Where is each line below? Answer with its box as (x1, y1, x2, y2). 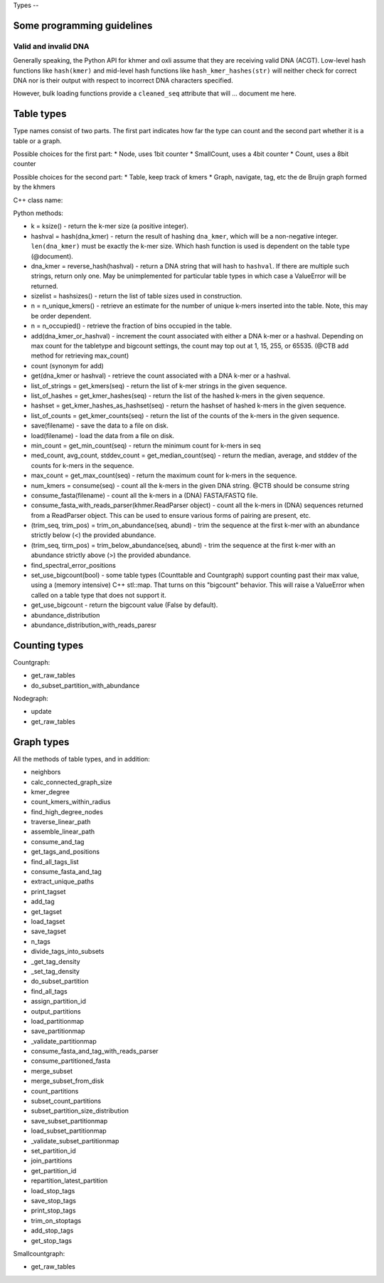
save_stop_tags (31, 1196, 76, 1205)
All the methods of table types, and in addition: (13, 754, 151, 763)
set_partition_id (31, 1146, 76, 1155)
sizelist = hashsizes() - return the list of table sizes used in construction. (31, 292, 242, 301)
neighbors (31, 768, 61, 776)
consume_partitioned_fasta (31, 1056, 111, 1065)
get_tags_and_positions (31, 848, 100, 856)
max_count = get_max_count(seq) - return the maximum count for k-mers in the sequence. (31, 471, 297, 480)
